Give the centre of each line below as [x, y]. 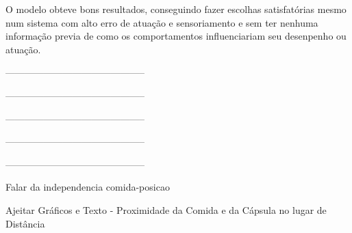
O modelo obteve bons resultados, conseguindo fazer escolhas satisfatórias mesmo [176, 9]
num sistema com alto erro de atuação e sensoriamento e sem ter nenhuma [162, 22]
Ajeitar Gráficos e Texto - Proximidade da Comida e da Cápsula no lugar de [166, 209]
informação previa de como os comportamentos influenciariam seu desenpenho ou [176, 36]
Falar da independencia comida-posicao [88, 187]
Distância [25, 223]
